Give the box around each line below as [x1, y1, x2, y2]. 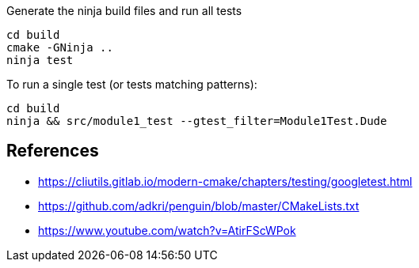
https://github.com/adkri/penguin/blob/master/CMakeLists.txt [38, 198, 360, 213]
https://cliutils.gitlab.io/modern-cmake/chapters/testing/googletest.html [38, 174, 413, 188]
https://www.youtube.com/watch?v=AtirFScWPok [38, 223, 296, 237]
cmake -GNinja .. [6, 41, 113, 54]
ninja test [6, 54, 74, 66]
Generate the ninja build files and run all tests [6, 4, 242, 17]
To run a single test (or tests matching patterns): [6, 77, 257, 91]
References [6, 141, 99, 161]
